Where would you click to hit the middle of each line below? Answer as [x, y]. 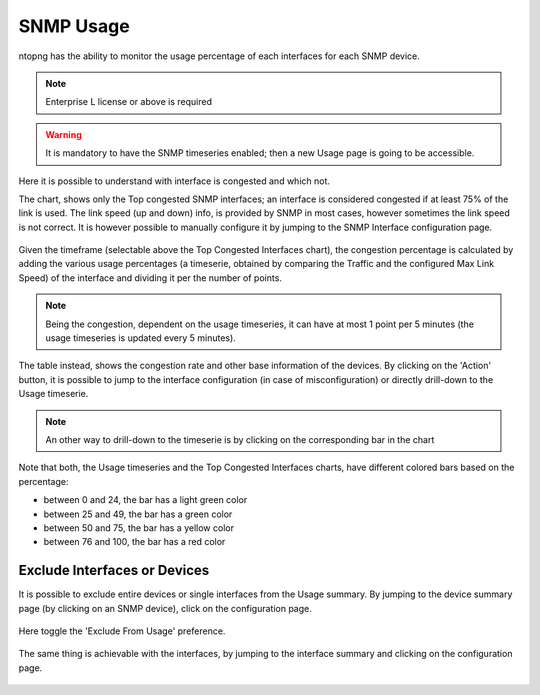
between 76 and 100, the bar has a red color [134, 542]
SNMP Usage [74, 26]
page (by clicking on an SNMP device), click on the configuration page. [165, 608]
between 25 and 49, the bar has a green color [138, 514]
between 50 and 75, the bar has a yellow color [139, 527]
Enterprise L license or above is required [128, 102]
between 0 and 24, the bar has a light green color [145, 500]
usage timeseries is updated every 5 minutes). [141, 338]
